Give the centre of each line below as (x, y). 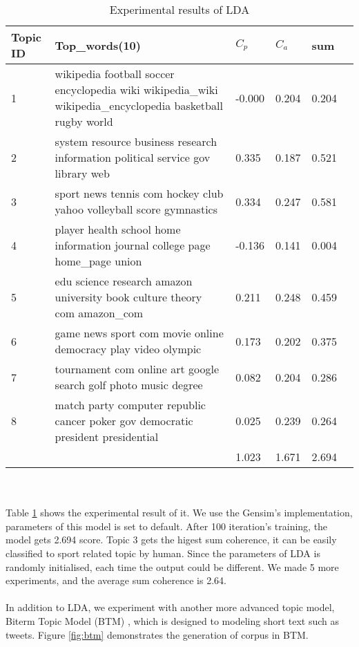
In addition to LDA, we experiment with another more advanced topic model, (170, 607)
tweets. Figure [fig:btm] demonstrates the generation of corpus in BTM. (157, 634)
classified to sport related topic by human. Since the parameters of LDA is (163, 553)
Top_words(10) (98, 45)
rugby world (84, 121)
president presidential (107, 437)
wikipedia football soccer (115, 74)
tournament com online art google (137, 369)
